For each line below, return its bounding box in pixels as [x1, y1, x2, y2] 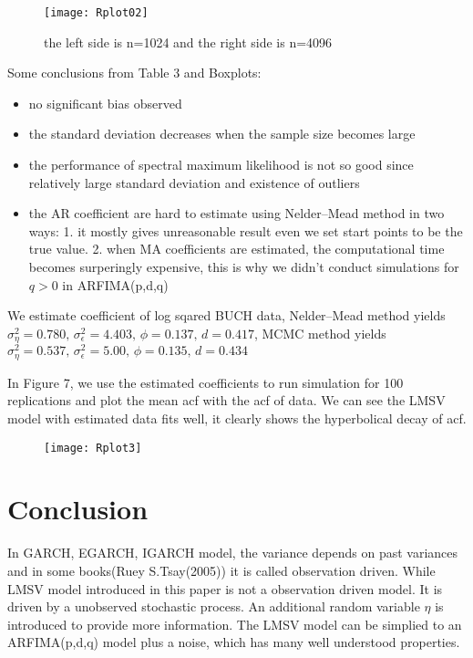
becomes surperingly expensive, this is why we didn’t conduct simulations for [28, 257, 459, 276]
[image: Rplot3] [44, 441, 142, 454]
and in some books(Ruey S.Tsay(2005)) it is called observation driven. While [7, 560, 436, 580]
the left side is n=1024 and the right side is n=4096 [44, 32, 333, 51]
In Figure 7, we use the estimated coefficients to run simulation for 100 [7, 372, 404, 392]
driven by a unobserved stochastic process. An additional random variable [7, 597, 420, 616]
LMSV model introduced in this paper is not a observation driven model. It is [7, 579, 443, 598]
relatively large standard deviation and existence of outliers [28, 172, 360, 192]
